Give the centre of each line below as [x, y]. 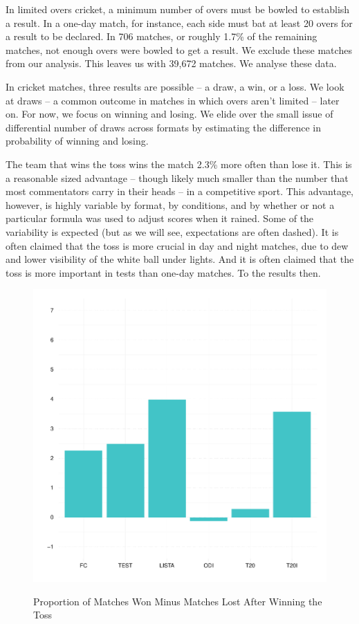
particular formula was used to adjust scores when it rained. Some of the [160, 218]
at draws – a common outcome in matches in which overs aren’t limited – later [173, 100]
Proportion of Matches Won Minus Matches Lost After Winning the [178, 601]
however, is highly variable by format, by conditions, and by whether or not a [170, 204]
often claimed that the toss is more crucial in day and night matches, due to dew [177, 245]
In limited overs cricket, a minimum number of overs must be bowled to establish [178, 9]
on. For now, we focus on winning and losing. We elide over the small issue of [169, 114]
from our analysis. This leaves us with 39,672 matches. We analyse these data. [171, 63]
